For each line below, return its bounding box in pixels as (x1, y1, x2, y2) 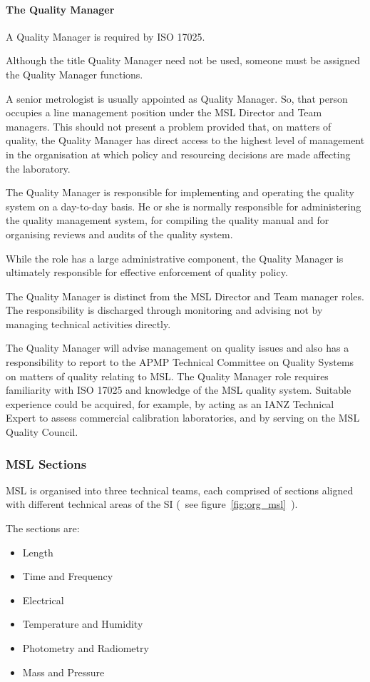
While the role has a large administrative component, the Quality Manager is (6, 250, 344, 265)
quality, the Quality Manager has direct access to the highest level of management (6, 133, 365, 148)
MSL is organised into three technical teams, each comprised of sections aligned (6, 482, 354, 497)
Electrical (22, 592, 64, 607)
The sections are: (6, 521, 80, 536)
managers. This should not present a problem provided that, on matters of (6, 118, 332, 133)
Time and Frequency (22, 569, 113, 584)
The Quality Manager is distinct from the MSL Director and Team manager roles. (6, 288, 364, 303)
